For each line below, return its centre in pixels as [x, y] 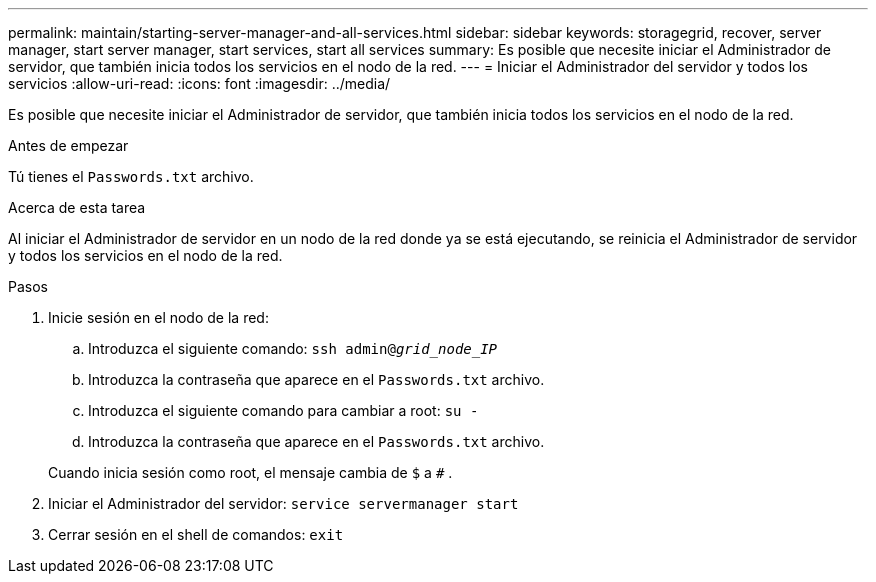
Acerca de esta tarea [77, 207]
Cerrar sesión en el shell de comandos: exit [196, 534]
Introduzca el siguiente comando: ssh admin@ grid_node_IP [293, 348]
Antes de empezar [68, 145]
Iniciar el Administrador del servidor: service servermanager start [283, 503]
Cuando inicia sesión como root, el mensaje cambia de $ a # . [250, 472]
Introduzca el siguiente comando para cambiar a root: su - [283, 410]
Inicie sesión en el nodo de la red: [158, 317]
